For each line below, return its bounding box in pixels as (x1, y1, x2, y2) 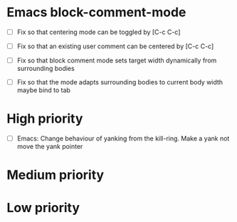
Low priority (6, 199, 80, 216)
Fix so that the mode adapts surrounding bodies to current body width (16, 78, 223, 87)
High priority (6, 111, 83, 127)
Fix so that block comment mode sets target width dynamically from (16, 56, 217, 65)
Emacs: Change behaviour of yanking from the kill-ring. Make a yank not (16, 134, 230, 143)
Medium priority (6, 167, 105, 183)
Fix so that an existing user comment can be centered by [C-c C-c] (16, 42, 214, 50)
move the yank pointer (16, 143, 83, 151)
